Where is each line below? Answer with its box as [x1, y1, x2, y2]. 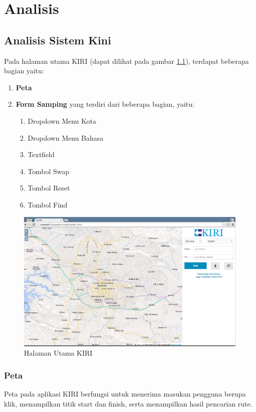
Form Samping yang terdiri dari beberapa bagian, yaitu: [15, 99, 195, 109]
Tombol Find [27, 199, 68, 209]
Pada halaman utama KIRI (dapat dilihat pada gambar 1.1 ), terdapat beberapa [4, 55, 249, 66]
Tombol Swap [27, 166, 69, 176]
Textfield [27, 149, 55, 160]
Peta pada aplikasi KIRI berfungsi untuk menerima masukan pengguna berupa [4, 388, 246, 399]
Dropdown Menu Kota [27, 115, 96, 126]
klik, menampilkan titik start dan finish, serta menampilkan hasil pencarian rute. [4, 398, 253, 409]
